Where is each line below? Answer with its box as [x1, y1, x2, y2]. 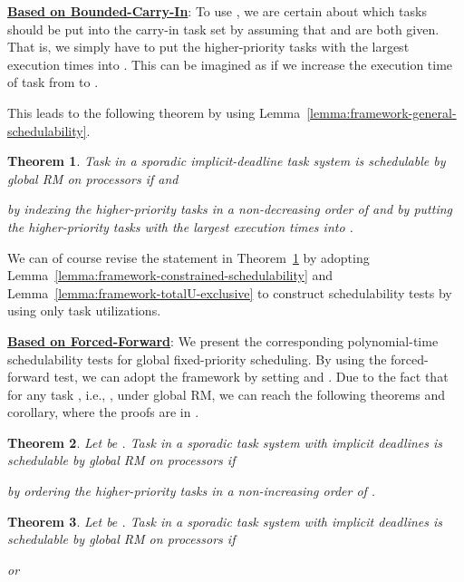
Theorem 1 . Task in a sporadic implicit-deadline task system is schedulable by [7, 151, 446, 170]
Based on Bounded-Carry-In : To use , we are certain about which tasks [7, 2, 427, 20]
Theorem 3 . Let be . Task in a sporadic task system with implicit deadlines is [7, 511, 443, 530]
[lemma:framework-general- [306, 102, 457, 121]
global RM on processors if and [7, 169, 179, 188]
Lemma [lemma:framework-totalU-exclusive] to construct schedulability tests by [7, 283, 452, 302]
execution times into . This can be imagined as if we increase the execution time [7, 54, 453, 73]
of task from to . [7, 73, 99, 92]
